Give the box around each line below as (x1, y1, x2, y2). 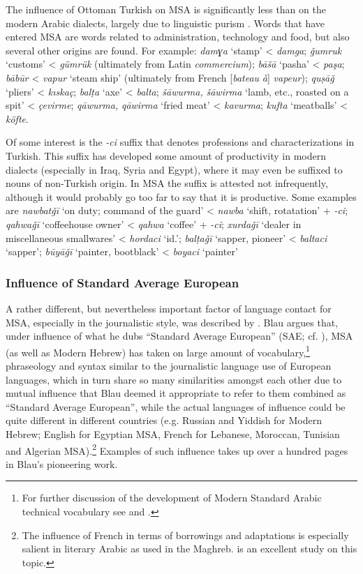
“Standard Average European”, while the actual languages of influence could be (6, 399, 346, 414)
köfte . (6, 111, 29, 126)
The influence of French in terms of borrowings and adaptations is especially (22, 527, 349, 542)
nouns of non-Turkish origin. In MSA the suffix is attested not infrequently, (6, 176, 328, 190)
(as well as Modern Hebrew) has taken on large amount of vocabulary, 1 (6, 342, 310, 359)
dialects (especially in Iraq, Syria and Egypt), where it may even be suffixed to (6, 162, 343, 176)
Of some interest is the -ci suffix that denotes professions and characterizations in (6, 135, 355, 149)
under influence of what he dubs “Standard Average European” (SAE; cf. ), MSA (6, 328, 353, 343)
